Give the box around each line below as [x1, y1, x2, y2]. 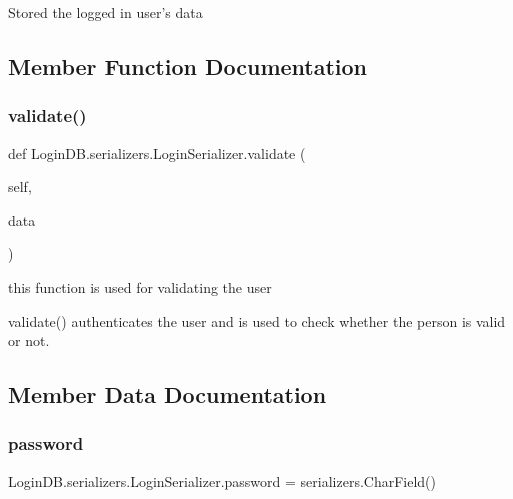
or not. [8, 330, 50, 351]
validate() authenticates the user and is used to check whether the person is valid [8, 310, 506, 331]
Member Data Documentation [8, 379, 327, 410]
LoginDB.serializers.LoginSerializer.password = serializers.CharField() [8, 470, 436, 491]
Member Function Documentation [8, 50, 368, 81]
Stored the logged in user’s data [8, 2, 203, 22]
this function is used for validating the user [8, 276, 272, 297]
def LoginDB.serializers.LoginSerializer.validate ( [8, 142, 306, 163]
